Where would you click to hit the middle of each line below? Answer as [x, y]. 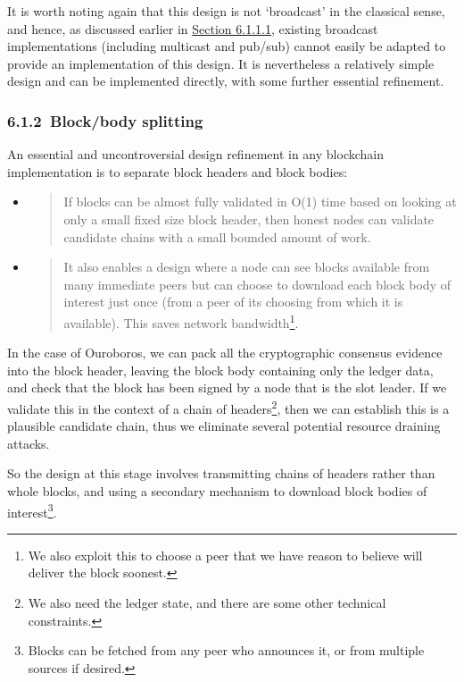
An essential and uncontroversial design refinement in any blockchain [195, 154]
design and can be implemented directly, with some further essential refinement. [226, 81]
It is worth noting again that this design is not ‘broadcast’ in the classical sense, [226, 11]
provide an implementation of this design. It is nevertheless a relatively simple [221, 63]
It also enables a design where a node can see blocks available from [247, 267]
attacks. [29, 443]
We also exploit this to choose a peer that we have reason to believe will [225, 555]
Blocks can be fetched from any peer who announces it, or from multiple [226, 650]
